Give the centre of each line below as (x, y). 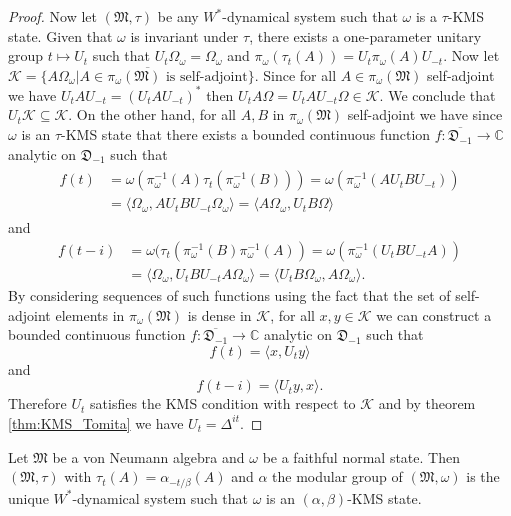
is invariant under (184, 35)
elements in (90, 314)
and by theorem (427, 403)
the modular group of (337, 476)
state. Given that (60, 35)
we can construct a (434, 314)
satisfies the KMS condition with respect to (223, 403)
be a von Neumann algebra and (148, 456)
